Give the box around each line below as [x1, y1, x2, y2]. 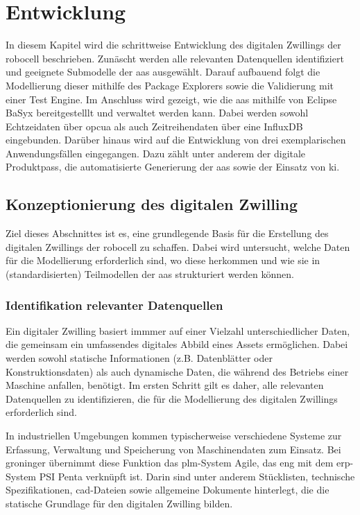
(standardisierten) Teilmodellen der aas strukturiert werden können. [6, 267, 294, 281]
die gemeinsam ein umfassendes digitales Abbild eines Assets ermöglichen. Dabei [6, 337, 348, 351]
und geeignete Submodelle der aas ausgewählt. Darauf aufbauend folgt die [6, 64, 320, 79]
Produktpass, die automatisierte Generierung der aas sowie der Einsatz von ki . [6, 159, 340, 174]
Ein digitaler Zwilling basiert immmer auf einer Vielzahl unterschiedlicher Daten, [6, 323, 350, 338]
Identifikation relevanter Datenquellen [6, 296, 223, 313]
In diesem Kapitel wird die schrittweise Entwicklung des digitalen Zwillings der [6, 37, 341, 52]
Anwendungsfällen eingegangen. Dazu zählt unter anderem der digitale [6, 146, 306, 160]
